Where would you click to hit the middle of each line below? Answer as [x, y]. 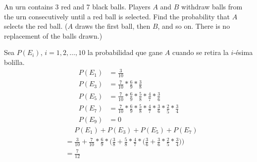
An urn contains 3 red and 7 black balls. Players [77, 6]
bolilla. [14, 62]
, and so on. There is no [194, 26]
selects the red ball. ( [36, 26]
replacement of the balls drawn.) [53, 35]
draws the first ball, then [113, 26]
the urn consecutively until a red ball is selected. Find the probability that [117, 16]
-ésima [243, 52]
